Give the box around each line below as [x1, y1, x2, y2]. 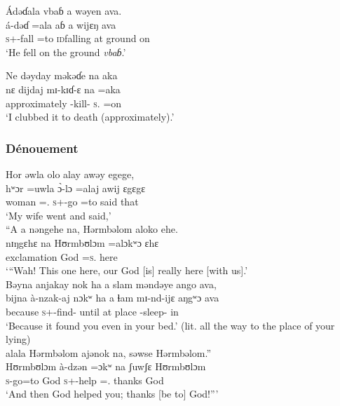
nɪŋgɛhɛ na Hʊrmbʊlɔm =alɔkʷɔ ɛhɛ [6, 235, 159, 250]
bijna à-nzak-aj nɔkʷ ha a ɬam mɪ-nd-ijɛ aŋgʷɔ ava [6, 290, 219, 305]
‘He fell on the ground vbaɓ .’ [6, 44, 126, 59]
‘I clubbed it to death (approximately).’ [6, 109, 175, 124]
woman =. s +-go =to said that [6, 194, 139, 209]
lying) [6, 332, 31, 346]
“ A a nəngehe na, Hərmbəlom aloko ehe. [6, 222, 178, 236]
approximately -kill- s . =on [6, 95, 122, 110]
